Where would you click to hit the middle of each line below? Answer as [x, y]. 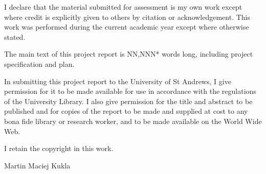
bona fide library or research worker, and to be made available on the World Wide [133, 121]
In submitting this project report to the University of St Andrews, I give [118, 81]
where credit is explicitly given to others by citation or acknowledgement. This [127, 17]
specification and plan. [39, 64]
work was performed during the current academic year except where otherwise [127, 27]
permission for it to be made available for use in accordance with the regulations [130, 91]
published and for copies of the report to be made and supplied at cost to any [126, 111]
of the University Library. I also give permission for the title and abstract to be [128, 101]
